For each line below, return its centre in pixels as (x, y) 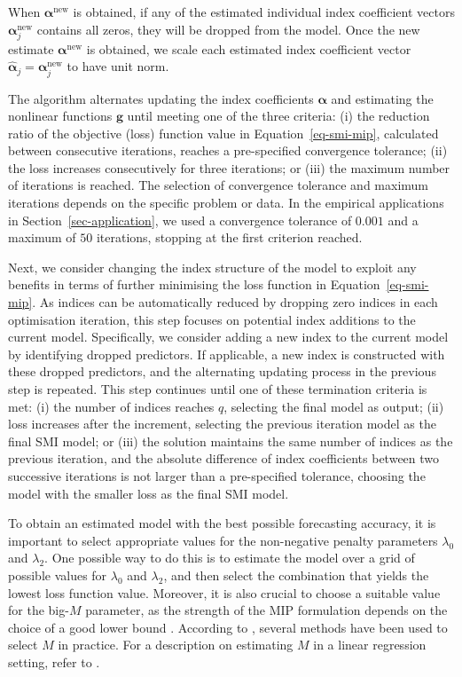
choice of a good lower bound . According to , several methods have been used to (228, 627)
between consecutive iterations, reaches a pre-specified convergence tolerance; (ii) (228, 150)
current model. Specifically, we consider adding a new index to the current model (228, 337)
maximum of (42, 237)
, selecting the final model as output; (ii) (334, 406)
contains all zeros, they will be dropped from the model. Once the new (228, 29)
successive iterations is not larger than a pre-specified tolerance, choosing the (217, 475)
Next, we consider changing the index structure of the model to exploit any (212, 267)
